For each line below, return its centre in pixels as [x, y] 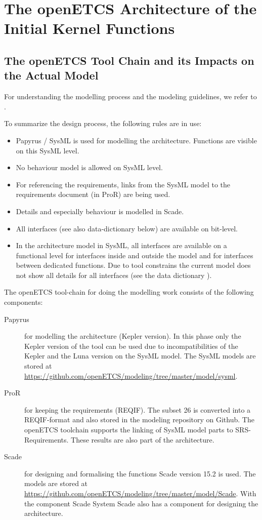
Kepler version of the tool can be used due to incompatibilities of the [131, 346]
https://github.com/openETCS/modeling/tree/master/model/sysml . [131, 375]
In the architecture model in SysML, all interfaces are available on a [121, 245]
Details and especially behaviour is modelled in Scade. [100, 211]
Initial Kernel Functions [90, 28]
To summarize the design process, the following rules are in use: [103, 123]
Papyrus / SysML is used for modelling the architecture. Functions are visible [136, 140]
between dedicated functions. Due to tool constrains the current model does [133, 265]
